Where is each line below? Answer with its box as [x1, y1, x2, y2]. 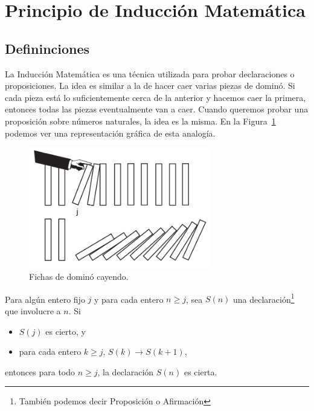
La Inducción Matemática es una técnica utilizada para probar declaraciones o [5, 67, 295, 80]
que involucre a [5, 304, 61, 317]
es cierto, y [45, 325, 86, 337]
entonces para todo [5, 365, 75, 378]
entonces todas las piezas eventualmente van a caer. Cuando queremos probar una [5, 103, 309, 115]
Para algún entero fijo [5, 293, 85, 305]
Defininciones [5, 39, 90, 57]
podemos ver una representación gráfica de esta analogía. [5, 126, 216, 139]
